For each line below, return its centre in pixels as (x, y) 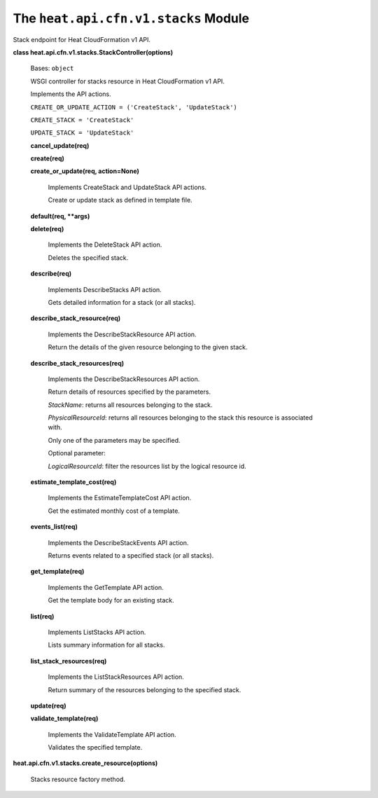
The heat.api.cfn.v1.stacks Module (131, 18)
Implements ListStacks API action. (97, 632)
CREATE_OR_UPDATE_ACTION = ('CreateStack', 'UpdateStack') (134, 107)
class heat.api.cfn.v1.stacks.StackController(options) (93, 52)
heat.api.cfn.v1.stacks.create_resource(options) (85, 763)
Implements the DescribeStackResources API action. (124, 379)
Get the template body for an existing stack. (111, 600)
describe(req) (51, 274)
